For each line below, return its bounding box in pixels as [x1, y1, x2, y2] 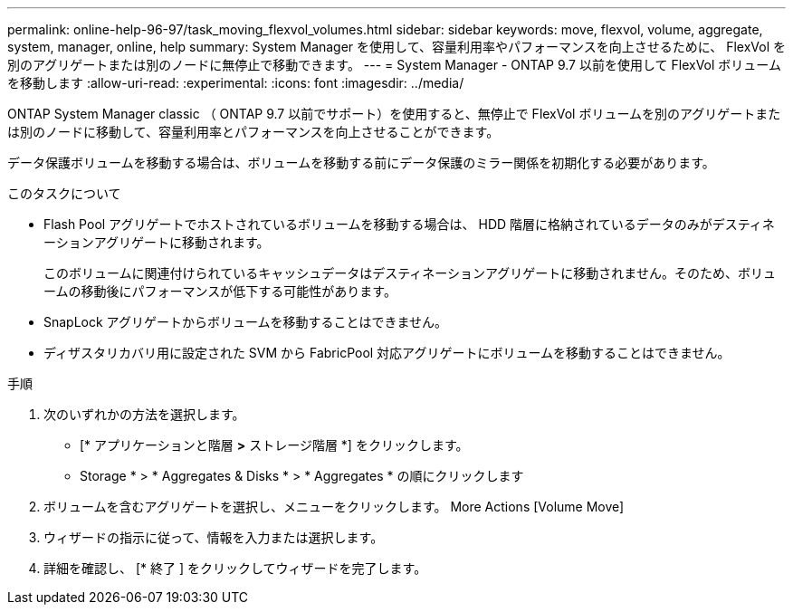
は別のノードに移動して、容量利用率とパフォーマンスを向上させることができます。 [7, 124, 500, 139]
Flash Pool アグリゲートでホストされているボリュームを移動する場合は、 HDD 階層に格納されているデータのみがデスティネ [43, 216, 775, 232]
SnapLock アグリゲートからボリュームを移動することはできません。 [43, 314, 448, 330]
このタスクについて [7, 186, 121, 201]
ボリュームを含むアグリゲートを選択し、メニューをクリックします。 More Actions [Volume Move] [43, 499, 625, 514]
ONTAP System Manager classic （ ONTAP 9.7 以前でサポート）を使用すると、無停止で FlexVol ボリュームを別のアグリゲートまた [7, 106, 781, 121]
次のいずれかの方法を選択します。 [43, 406, 245, 422]
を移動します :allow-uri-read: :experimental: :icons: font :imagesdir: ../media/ [7, 75, 464, 91]
